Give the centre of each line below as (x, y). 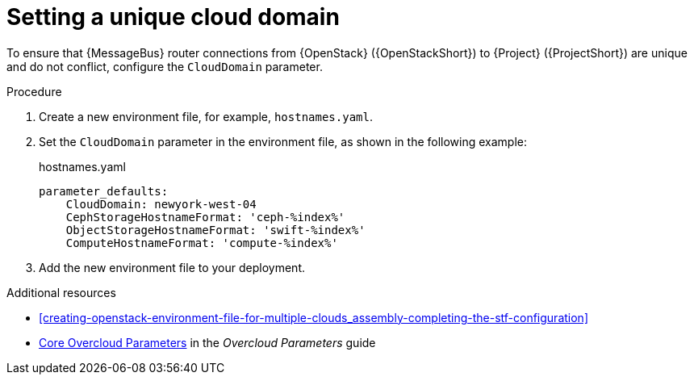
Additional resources (61, 292)
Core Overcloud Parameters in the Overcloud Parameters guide (207, 342)
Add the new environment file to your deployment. (172, 267)
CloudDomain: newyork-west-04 (161, 204)
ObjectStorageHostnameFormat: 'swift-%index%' (215, 230)
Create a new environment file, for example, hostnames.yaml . (206, 116)
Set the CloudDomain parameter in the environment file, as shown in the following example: (283, 141)
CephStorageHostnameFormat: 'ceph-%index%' (205, 217)
